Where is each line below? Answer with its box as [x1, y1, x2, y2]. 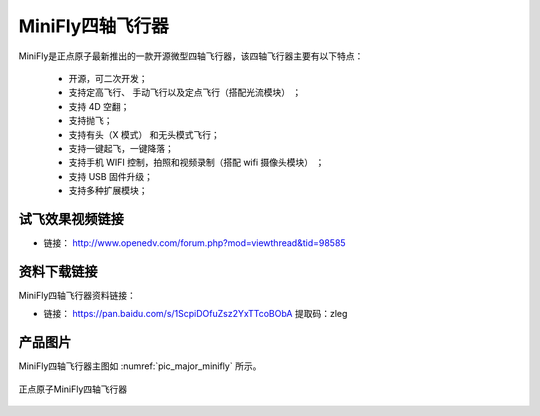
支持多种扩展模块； [68, 185, 148, 197]
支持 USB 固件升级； [68, 170, 154, 182]
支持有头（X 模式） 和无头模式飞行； [68, 128, 220, 140]
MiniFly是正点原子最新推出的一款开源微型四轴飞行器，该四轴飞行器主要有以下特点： [18, 50, 364, 62]
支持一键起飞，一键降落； [68, 142, 174, 154]
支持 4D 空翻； [68, 100, 130, 112]
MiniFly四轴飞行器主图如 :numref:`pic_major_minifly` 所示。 [18, 360, 262, 372]
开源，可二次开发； [68, 72, 148, 84]
